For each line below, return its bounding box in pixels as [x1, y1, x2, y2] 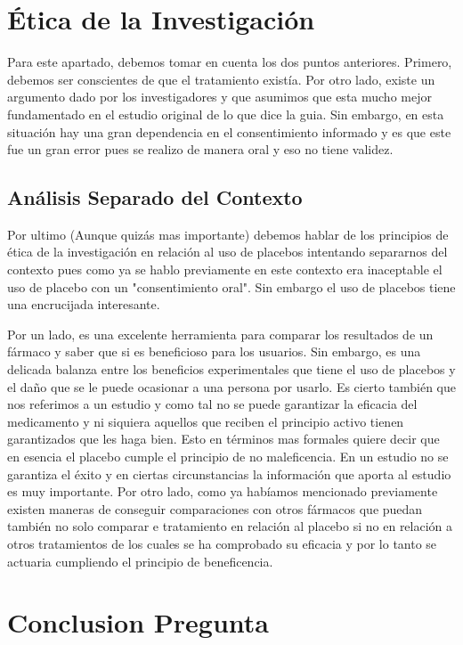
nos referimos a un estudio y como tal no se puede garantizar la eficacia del [7, 395, 418, 413]
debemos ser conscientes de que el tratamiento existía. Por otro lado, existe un [7, 69, 435, 88]
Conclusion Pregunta [7, 604, 269, 641]
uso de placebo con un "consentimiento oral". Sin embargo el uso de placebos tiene [7, 277, 456, 296]
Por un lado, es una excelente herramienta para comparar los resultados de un [7, 324, 434, 343]
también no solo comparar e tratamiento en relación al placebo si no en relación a [7, 517, 453, 535]
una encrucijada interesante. [7, 295, 160, 314]
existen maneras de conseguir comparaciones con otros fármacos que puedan [7, 499, 423, 518]
